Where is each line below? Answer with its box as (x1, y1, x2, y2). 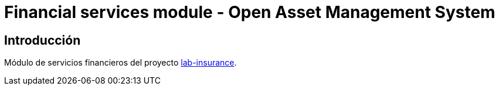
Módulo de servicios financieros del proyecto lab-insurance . (4, 57, 237, 68)
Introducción (4, 33, 81, 48)
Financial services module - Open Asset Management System (4, 2, 495, 22)
